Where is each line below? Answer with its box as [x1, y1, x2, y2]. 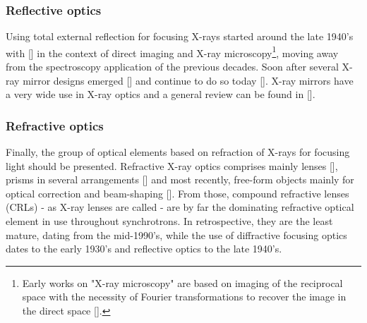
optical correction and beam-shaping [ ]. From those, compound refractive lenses [6, 185, 349, 200]
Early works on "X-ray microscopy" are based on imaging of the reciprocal [22, 275, 343, 290]
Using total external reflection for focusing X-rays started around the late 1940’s [6, 29, 354, 44]
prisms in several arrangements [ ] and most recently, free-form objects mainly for [6, 172, 354, 187]
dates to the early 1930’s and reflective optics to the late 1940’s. [6, 241, 282, 256]
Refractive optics [6, 116, 104, 134]
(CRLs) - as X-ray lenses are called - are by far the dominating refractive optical [6, 200, 354, 214]
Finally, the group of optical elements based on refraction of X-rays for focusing [6, 145, 350, 159]
